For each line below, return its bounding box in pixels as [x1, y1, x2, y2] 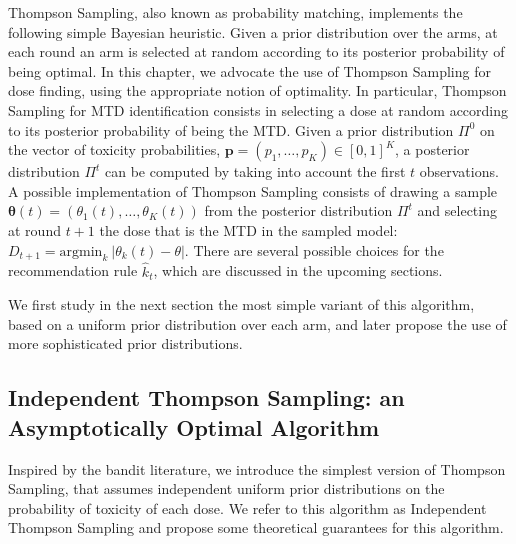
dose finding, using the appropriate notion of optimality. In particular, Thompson [8, 80, 507, 101]
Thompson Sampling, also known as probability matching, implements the [8, 2, 463, 22]
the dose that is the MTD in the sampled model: [99, 219, 398, 240]
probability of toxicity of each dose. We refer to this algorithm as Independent [8, 497, 487, 518]
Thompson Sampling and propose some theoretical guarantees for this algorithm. [8, 517, 504, 538]
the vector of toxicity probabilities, [8, 139, 221, 160]
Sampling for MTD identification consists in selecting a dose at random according [8, 99, 509, 120]
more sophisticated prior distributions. [8, 333, 243, 354]
